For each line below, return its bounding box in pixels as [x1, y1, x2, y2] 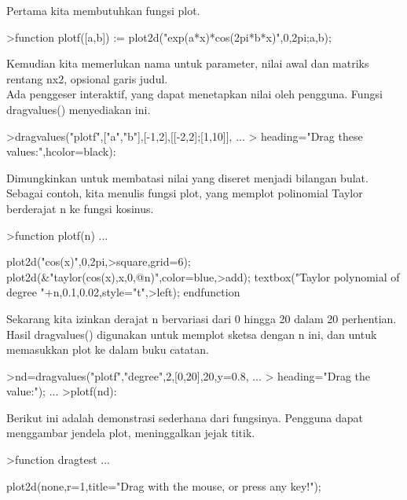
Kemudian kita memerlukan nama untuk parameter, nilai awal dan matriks [6, 55, 369, 72]
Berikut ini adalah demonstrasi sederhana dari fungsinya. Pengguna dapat [6, 409, 363, 425]
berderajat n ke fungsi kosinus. [6, 200, 154, 216]
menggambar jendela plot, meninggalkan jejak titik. [6, 425, 255, 441]
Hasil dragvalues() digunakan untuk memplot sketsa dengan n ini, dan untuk [6, 325, 377, 342]
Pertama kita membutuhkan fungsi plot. [6, 2, 200, 18]
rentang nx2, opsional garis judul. [6, 70, 168, 86]
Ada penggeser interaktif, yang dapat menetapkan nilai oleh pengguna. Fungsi [6, 86, 383, 102]
